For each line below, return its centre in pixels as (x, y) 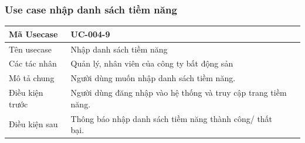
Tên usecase (30, 49)
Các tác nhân (33, 63)
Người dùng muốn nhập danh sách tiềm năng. (153, 78)
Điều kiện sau (33, 124)
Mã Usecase (33, 34)
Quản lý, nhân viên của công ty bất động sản (152, 63)
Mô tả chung (32, 78)
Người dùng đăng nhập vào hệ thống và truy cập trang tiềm (179, 93)
